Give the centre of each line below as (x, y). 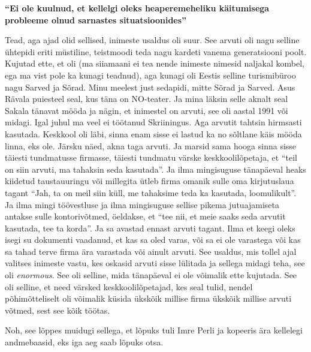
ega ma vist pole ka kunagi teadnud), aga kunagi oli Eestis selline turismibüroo (150, 75)
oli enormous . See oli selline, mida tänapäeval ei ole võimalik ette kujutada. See (151, 275)
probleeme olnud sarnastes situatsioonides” (96, 19)
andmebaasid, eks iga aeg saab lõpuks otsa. (84, 342)
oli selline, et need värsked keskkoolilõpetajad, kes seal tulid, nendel (129, 286)
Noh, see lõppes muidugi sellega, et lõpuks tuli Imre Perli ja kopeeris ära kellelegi (154, 330)
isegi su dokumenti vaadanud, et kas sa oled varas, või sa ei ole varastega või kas (153, 240)
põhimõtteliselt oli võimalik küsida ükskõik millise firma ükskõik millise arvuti (148, 298)
